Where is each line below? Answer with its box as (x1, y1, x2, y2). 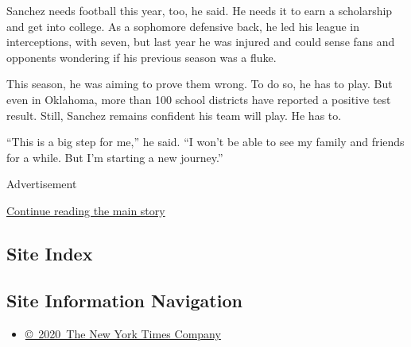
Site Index (6, 241, 93, 265)
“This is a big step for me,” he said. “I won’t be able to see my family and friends (6, 133, 405, 150)
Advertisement (6, 175, 77, 192)
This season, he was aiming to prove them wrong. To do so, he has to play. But (6, 75, 393, 92)
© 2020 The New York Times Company (25, 325, 221, 341)
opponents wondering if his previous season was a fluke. (6, 48, 277, 65)
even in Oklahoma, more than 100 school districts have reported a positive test (6, 91, 391, 107)
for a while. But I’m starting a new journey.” (6, 148, 223, 165)
